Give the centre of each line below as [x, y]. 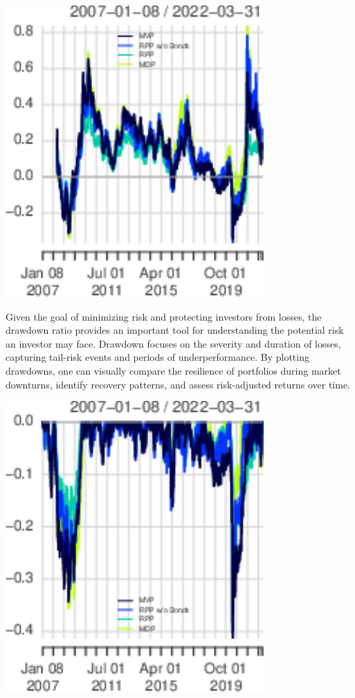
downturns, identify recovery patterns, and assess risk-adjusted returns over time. [178, 384]
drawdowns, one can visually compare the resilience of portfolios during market [173, 370]
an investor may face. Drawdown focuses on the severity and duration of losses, [173, 343]
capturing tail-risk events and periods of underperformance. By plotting [157, 357]
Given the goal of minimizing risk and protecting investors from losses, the [164, 316]
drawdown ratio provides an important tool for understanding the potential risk [175, 330]
